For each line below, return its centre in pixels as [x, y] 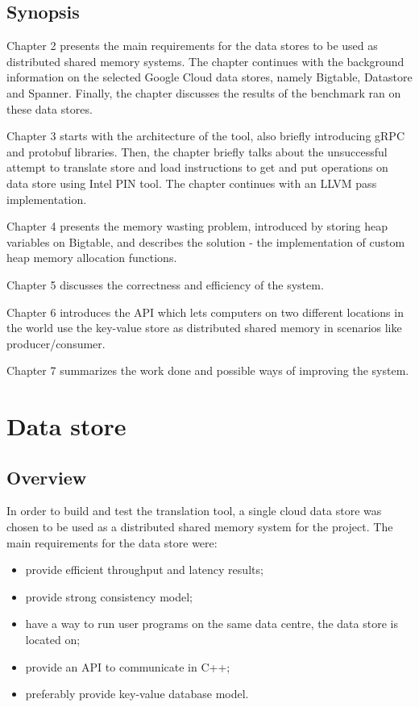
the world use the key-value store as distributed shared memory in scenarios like [204, 328]
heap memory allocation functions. [92, 258]
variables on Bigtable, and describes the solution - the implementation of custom [206, 241]
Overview [47, 477]
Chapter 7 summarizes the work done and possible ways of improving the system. [208, 370]
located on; [53, 640]
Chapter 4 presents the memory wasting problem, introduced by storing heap [197, 226]
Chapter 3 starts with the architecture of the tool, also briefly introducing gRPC [205, 136]
